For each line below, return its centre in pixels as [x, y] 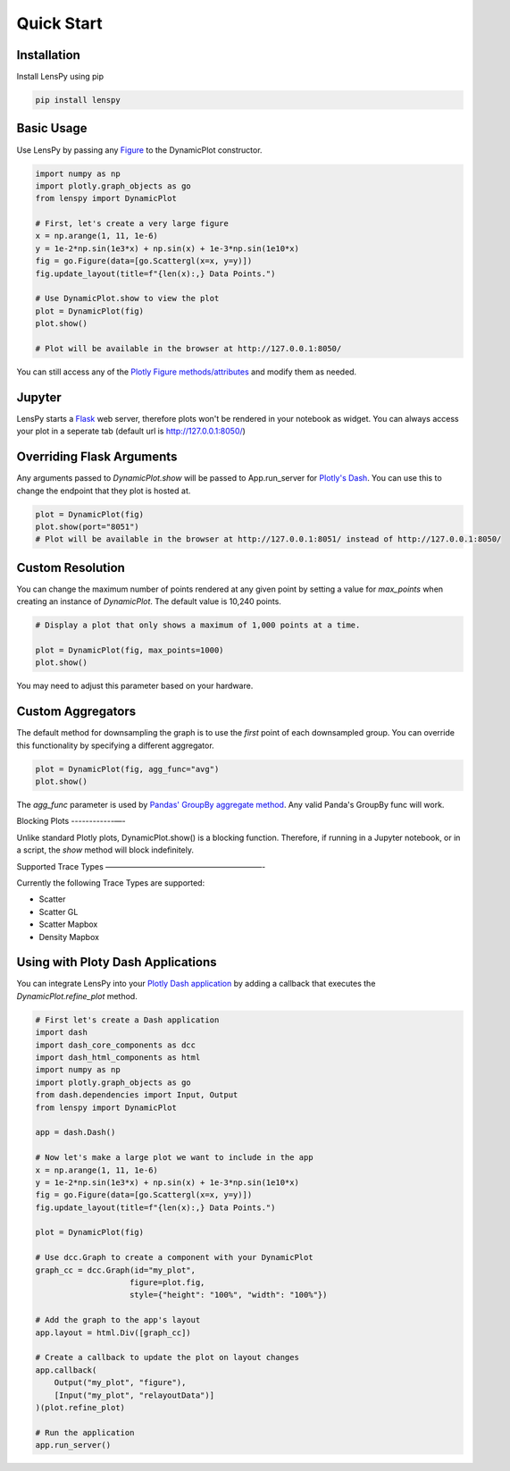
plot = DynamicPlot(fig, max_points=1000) [130, 650]
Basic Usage [52, 128]
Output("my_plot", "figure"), [120, 1383]
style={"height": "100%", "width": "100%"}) [229, 1295]
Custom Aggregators [76, 712]
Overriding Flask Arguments [97, 457]
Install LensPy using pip [60, 77]
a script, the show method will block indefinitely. [105, 850]
